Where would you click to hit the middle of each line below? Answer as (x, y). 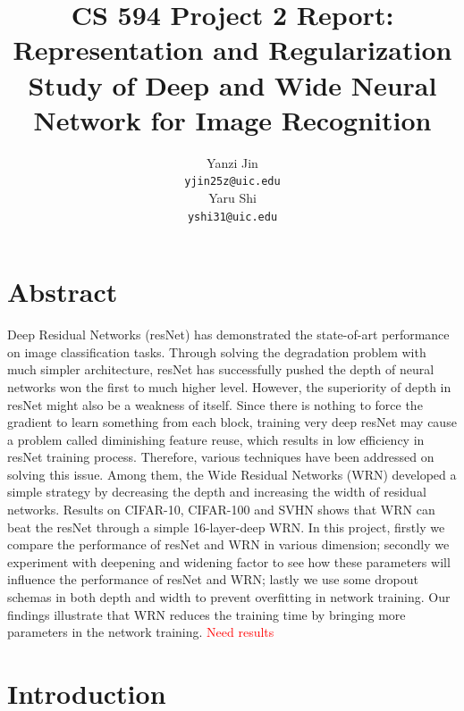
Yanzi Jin (232, 162)
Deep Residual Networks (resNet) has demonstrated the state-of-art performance (228, 335)
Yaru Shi (232, 197)
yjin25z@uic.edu (232, 182)
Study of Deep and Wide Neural (232, 84)
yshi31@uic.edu (232, 217)
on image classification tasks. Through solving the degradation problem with (217, 351)
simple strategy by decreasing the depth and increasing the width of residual (217, 492)
